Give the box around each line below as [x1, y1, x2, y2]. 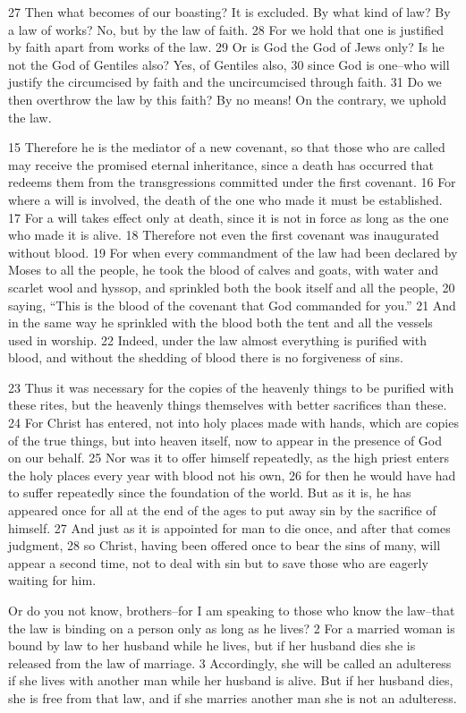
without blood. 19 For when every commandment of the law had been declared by [8, 242, 458, 261]
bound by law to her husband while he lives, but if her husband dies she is [8, 636, 416, 655]
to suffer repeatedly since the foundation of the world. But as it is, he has [8, 483, 411, 502]
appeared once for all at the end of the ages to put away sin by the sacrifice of [8, 501, 436, 520]
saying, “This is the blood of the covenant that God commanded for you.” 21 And [8, 295, 456, 314]
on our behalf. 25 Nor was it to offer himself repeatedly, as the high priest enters [8, 448, 449, 467]
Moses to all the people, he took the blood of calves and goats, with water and [8, 260, 438, 279]
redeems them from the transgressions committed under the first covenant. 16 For [8, 173, 456, 191]
